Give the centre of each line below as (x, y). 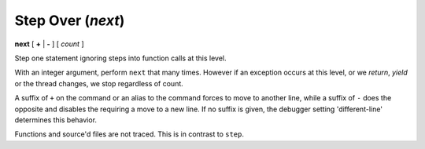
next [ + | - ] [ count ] (49, 44)
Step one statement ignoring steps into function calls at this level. (120, 58)
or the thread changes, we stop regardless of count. (99, 83)
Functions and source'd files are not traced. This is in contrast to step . (129, 134)
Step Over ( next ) (70, 20)
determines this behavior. (56, 120)
